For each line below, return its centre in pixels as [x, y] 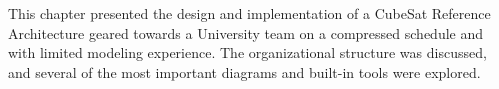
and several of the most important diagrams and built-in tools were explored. [244, 71]
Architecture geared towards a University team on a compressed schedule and [246, 32]
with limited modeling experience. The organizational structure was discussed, [247, 52]
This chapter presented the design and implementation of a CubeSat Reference [249, 13]
